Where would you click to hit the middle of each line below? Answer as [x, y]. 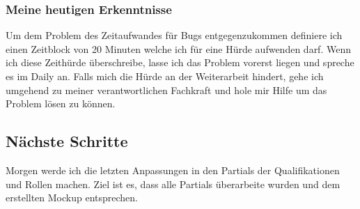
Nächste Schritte [67, 141]
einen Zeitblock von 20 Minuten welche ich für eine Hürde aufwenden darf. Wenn [178, 48]
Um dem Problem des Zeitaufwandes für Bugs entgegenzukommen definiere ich [174, 35]
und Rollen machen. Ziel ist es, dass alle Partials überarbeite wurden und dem [173, 184]
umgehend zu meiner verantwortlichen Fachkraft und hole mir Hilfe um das [166, 90]
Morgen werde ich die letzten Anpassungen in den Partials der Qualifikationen [173, 170]
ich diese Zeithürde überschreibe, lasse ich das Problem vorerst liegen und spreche [180, 62]
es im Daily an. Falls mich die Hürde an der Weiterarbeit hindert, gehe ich [165, 76]
